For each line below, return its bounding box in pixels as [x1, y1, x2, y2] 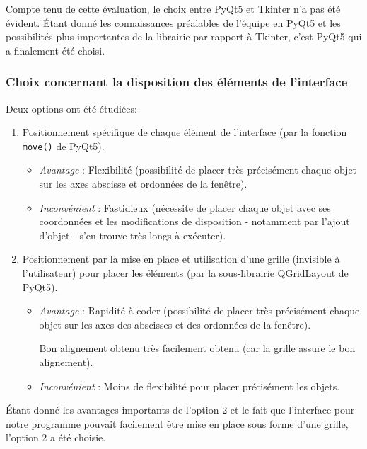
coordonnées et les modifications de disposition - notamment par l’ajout [39, 214, 350, 229]
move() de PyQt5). [22, 138, 105, 153]
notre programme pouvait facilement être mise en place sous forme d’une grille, [6, 416, 349, 431]
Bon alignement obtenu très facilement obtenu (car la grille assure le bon [39, 341, 356, 356]
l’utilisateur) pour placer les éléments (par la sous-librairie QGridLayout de [22, 266, 349, 280]
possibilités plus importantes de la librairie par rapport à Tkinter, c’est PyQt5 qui [6, 29, 362, 44]
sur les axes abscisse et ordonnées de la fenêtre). [39, 176, 247, 191]
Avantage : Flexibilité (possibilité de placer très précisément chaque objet [39, 162, 357, 177]
